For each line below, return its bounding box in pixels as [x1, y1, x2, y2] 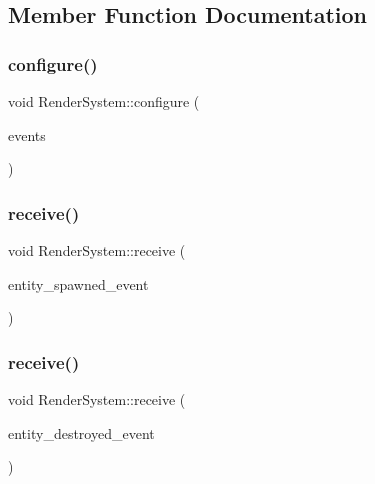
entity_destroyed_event [8, 422, 155, 443]
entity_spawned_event [8, 273, 149, 294]
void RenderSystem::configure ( [8, 91, 200, 111]
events [8, 124, 46, 145]
